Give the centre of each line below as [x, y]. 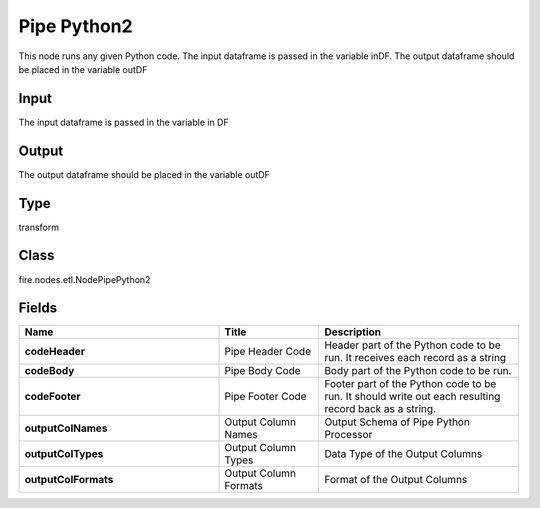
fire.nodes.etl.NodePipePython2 [84, 279]
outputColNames [66, 428]
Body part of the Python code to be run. [418, 371]
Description [353, 332]
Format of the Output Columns [396, 480]
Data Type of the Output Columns [403, 454]
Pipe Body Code [262, 371]
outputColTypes [64, 454]
